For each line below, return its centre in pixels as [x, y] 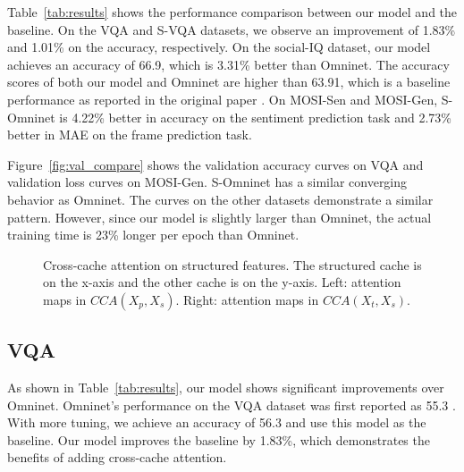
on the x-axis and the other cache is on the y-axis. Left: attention [222, 282]
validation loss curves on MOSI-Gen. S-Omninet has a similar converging [207, 182]
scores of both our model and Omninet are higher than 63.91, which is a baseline [229, 82]
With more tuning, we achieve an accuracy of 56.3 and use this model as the [217, 422]
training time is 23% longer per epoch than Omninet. [153, 235]
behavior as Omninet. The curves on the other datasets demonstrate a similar [220, 199]
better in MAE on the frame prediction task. [130, 135]
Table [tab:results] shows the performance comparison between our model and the [232, 12]
